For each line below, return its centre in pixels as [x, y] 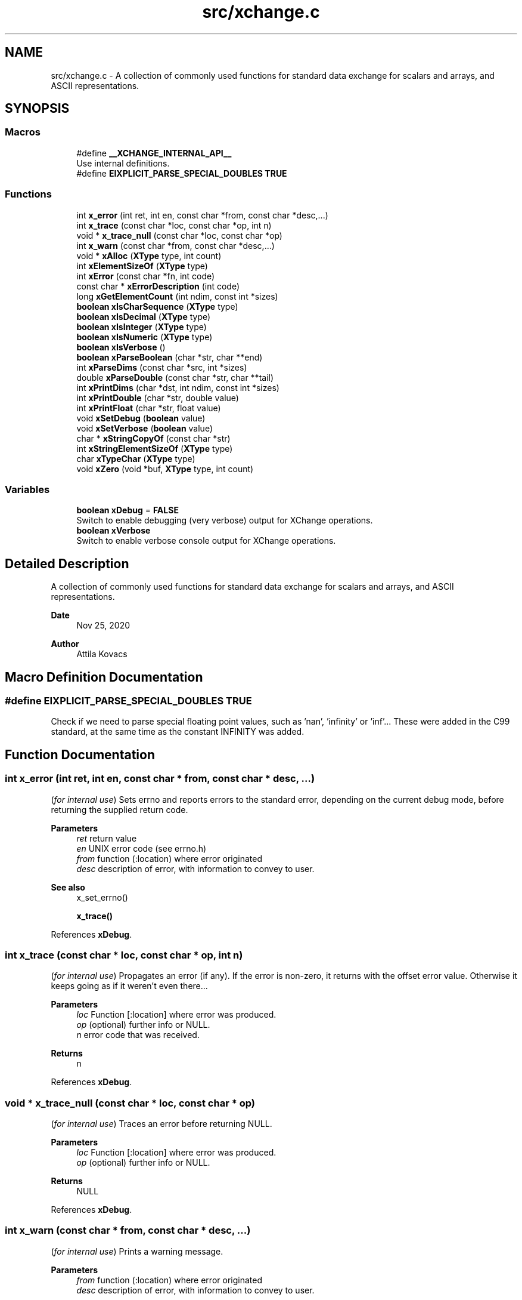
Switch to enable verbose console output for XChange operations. [206, 541]
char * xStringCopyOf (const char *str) [153, 438]
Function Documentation [80, 754]
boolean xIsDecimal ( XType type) [144, 316]
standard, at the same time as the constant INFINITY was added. [178, 732]
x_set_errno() [102, 897]
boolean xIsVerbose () [121, 347]
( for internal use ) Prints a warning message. [137, 1251]
